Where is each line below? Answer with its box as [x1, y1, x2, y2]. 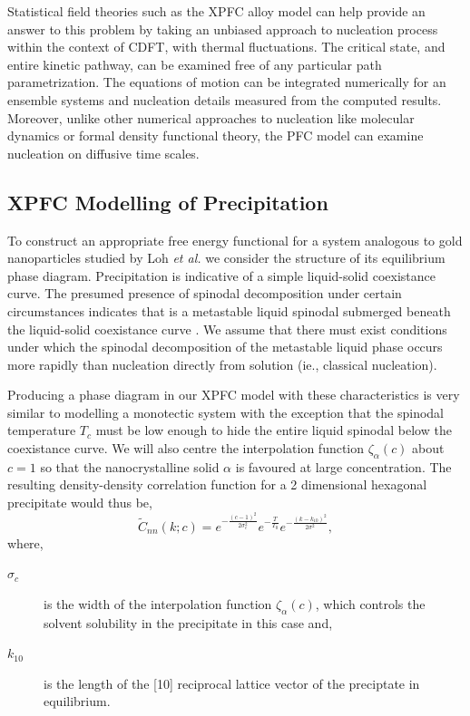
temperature [7, 421, 76, 440]
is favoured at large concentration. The [235, 457, 452, 476]
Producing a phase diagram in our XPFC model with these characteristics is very [7, 385, 460, 404]
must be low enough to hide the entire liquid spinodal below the [95, 421, 452, 440]
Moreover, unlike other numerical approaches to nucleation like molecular [7, 108, 415, 127]
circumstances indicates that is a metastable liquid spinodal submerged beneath [7, 301, 451, 320]
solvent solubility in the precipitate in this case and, [44, 613, 333, 632]
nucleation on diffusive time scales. [7, 143, 200, 162]
